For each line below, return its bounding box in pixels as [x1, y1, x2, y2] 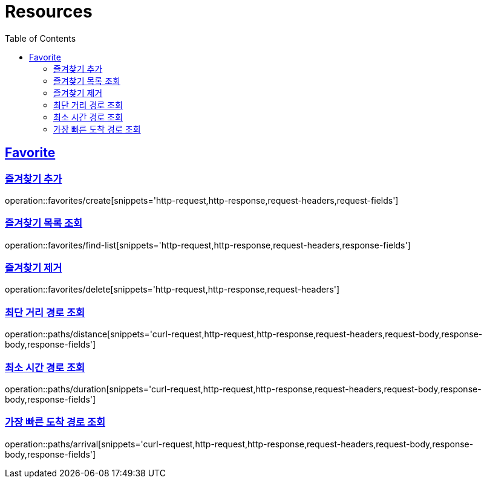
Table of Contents [5, 33, 76, 44]
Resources [5, 1, 93, 22]
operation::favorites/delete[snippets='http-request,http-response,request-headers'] [5, 284, 340, 295]
